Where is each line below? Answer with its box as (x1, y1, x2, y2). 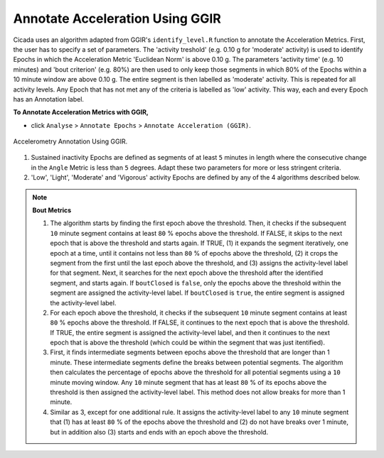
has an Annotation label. (13, 94, 85, 103)
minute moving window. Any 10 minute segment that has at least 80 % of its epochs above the (50, 378, 327, 386)
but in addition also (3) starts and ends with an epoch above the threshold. (50, 427, 269, 436)
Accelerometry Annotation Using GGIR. (13, 137, 128, 146)
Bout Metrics (32, 206, 72, 214)
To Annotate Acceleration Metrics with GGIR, (13, 108, 149, 116)
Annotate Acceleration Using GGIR (13, 11, 222, 26)
